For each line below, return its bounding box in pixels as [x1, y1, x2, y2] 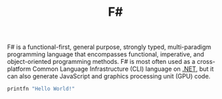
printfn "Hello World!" [7, 85, 76, 93]
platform [7, 65, 31, 73]
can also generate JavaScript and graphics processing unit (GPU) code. [7, 72, 211, 80]
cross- [197, 58, 216, 66]
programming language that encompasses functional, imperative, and [7, 50, 205, 58]
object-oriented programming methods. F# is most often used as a [7, 58, 196, 66]
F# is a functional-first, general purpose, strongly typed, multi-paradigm [7, 43, 212, 52]
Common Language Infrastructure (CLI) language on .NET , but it [32, 65, 214, 73]
